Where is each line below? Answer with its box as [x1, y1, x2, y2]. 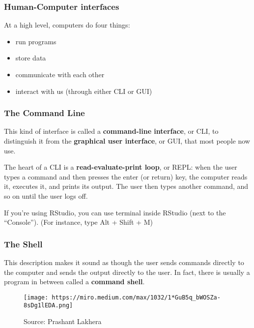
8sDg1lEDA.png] [24, 302, 73, 309]
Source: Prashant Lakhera [24, 316, 102, 327]
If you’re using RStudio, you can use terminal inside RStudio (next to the [4, 207, 226, 217]
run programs [15, 36, 56, 46]
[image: [24, 294, 49, 301]
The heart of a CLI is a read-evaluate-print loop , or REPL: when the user [4, 162, 237, 172]
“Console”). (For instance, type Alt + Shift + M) [4, 217, 153, 227]
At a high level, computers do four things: [4, 20, 130, 30]
